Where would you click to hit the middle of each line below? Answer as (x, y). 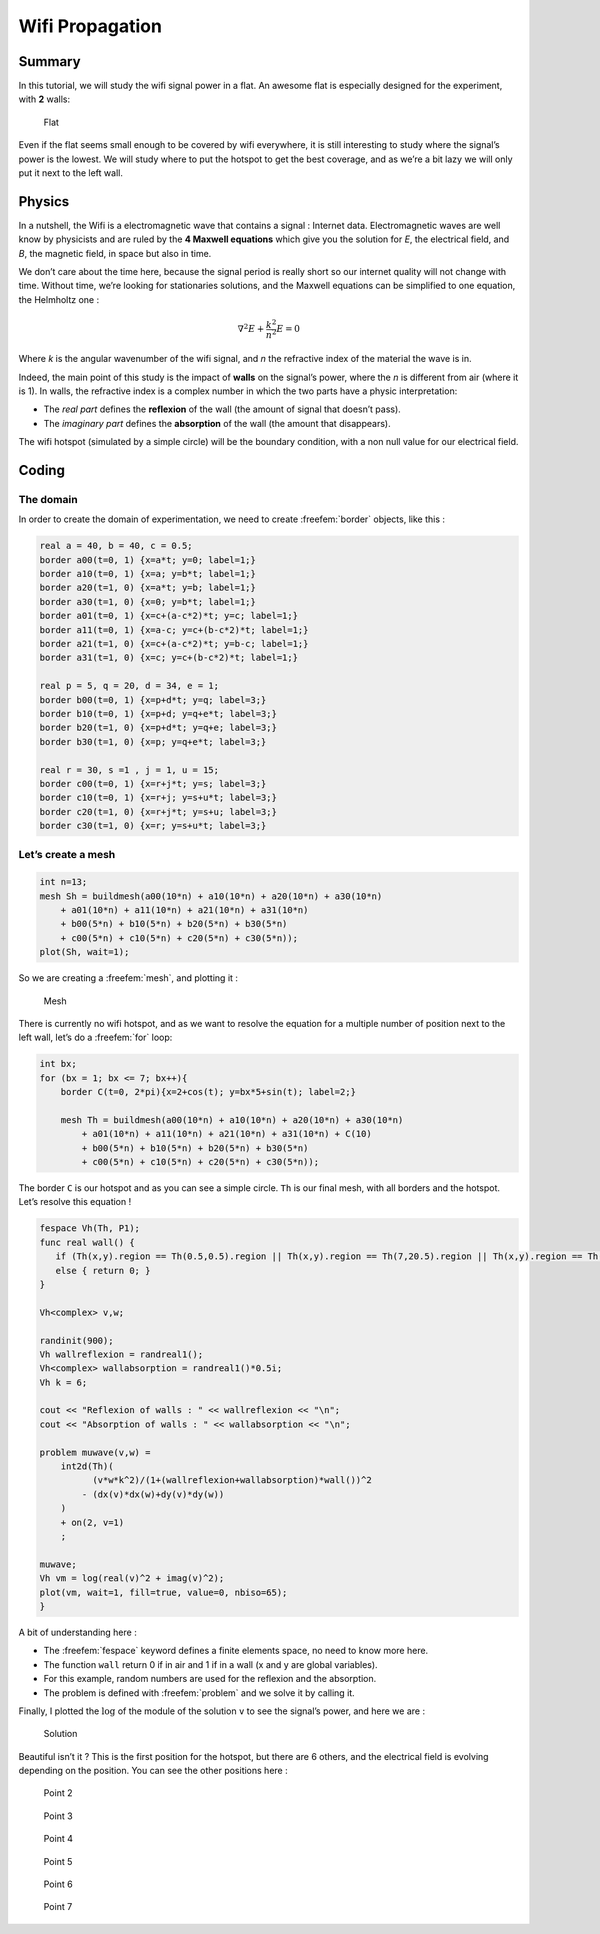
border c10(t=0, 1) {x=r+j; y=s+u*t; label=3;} (158, 798)
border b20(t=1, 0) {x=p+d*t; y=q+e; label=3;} (158, 728)
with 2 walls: (44, 99)
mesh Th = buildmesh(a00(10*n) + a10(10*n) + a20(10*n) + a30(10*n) (232, 1119)
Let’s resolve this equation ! (75, 1202)
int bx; (58, 1064)
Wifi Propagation (90, 26)
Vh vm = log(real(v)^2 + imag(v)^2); (132, 1578)
